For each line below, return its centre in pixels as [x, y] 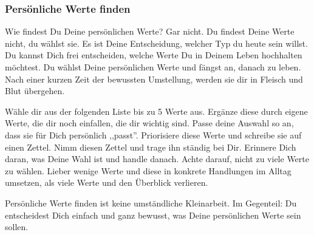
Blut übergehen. [35, 91]
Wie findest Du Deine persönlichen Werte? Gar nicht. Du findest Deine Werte [150, 31]
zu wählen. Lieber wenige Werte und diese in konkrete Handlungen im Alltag [148, 170]
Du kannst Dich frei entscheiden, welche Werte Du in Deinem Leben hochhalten [154, 55]
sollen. [17, 227]
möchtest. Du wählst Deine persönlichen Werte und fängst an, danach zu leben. [153, 67]
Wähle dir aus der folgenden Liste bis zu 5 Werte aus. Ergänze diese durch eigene [156, 111]
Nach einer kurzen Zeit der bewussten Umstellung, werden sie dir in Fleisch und [154, 79]
